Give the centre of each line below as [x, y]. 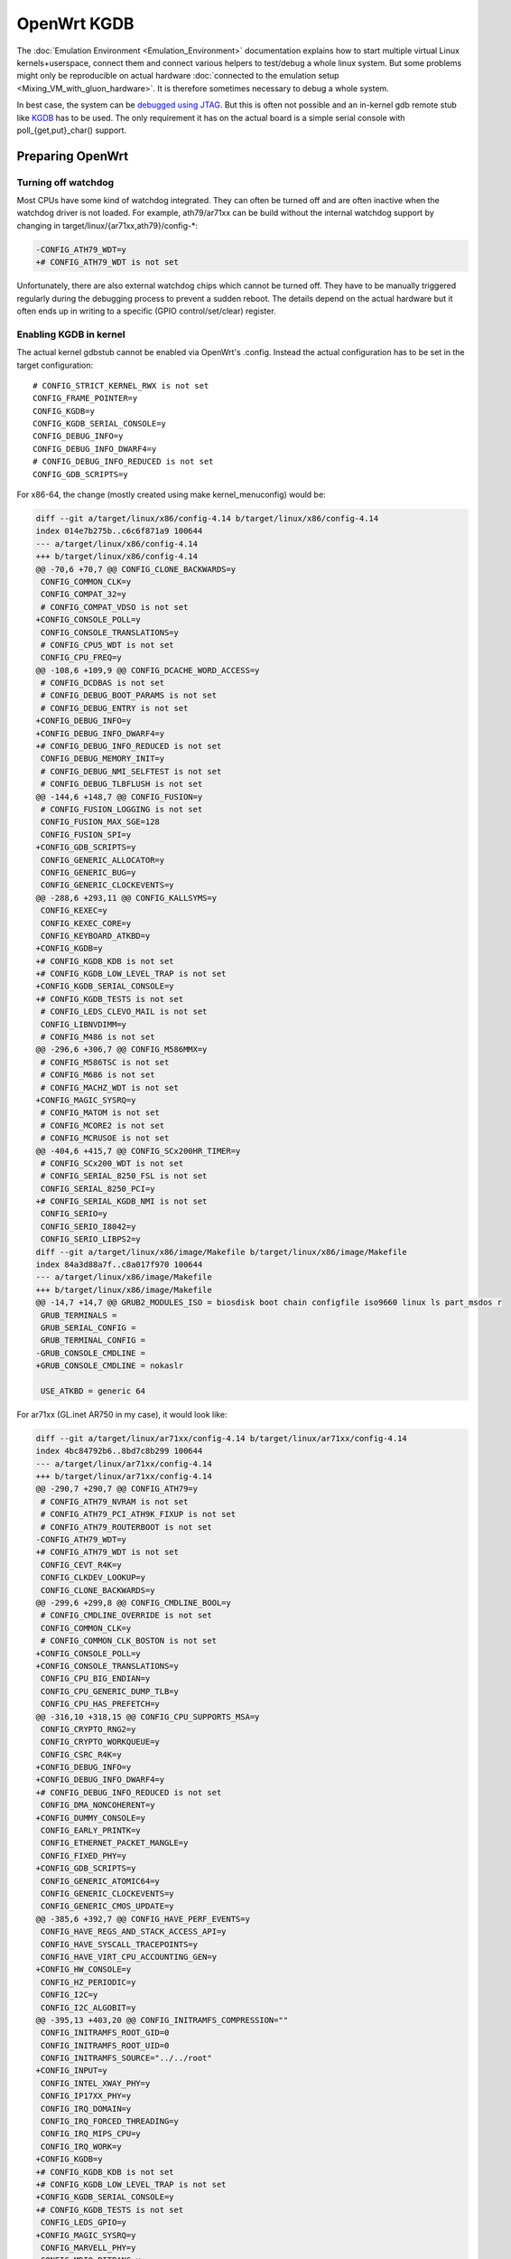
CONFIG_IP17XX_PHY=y [86, 2096]
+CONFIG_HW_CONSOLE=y [84, 1969]
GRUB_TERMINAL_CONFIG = [93, 1340]
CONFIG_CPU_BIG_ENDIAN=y [96, 1679]
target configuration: [55, 365]
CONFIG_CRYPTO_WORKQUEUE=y [100, 1742]
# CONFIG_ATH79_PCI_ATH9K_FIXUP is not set [139, 1514]
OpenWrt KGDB [75, 23]
